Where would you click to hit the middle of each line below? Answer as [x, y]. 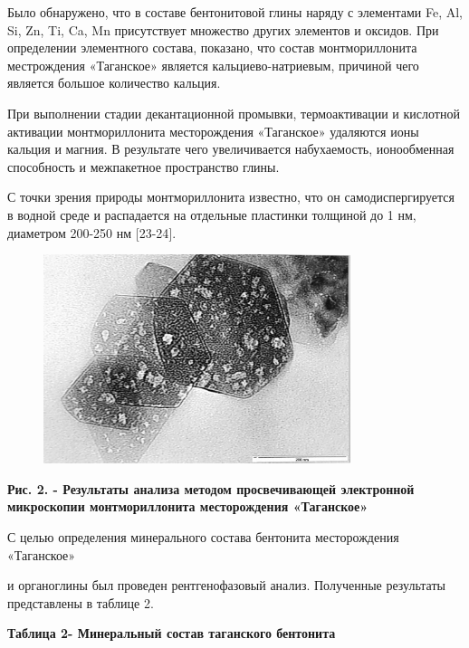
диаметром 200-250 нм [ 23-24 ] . [92, 232]
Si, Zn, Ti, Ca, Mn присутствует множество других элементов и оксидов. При [223, 29]
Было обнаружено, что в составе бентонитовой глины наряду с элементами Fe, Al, [235, 12]
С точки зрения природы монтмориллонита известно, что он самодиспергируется [231, 197]
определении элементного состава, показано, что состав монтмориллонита [212, 48]
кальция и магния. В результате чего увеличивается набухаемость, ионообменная [231, 149]
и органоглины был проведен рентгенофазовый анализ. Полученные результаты [226, 585]
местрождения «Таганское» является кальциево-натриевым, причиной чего [213, 65]
